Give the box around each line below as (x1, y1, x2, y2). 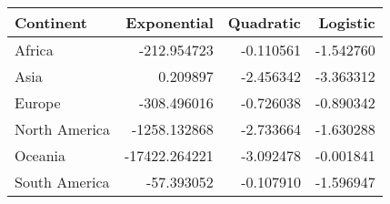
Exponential (125, 12, 214, 33)
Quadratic (227, 12, 301, 33)
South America (15, 171, 110, 192)
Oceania (15, 145, 66, 166)
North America (15, 118, 110, 139)
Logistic (318, 12, 375, 33)
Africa (15, 39, 54, 60)
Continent (15, 12, 87, 33)
